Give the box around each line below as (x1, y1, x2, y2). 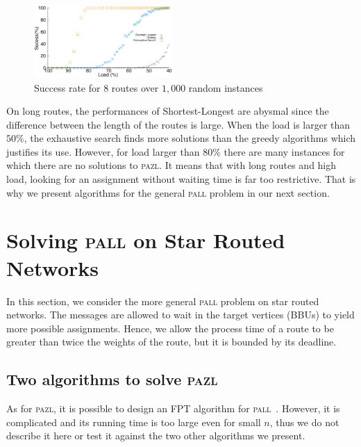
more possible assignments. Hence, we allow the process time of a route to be (6, 320, 334, 335)
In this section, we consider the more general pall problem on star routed (6, 293, 319, 308)
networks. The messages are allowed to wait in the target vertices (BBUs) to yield (6, 307, 355, 322)
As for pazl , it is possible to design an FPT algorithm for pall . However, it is (6, 401, 340, 416)
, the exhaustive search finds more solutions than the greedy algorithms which (24, 131, 356, 145)
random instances (188, 80, 263, 95)
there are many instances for (224, 144, 345, 159)
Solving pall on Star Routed (6, 226, 285, 254)
